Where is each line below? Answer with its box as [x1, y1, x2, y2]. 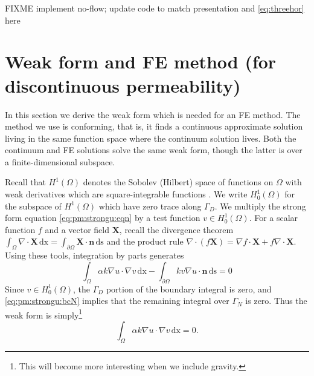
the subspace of [5, 199, 62, 212]
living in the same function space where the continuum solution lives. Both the [5, 131, 296, 144]
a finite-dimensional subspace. [5, 155, 115, 168]
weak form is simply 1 [5, 306, 83, 321]
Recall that [5, 176, 46, 188]
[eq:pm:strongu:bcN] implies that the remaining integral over [5, 294, 229, 307]
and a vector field [45, 223, 109, 236]
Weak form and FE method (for [5, 49, 277, 74]
